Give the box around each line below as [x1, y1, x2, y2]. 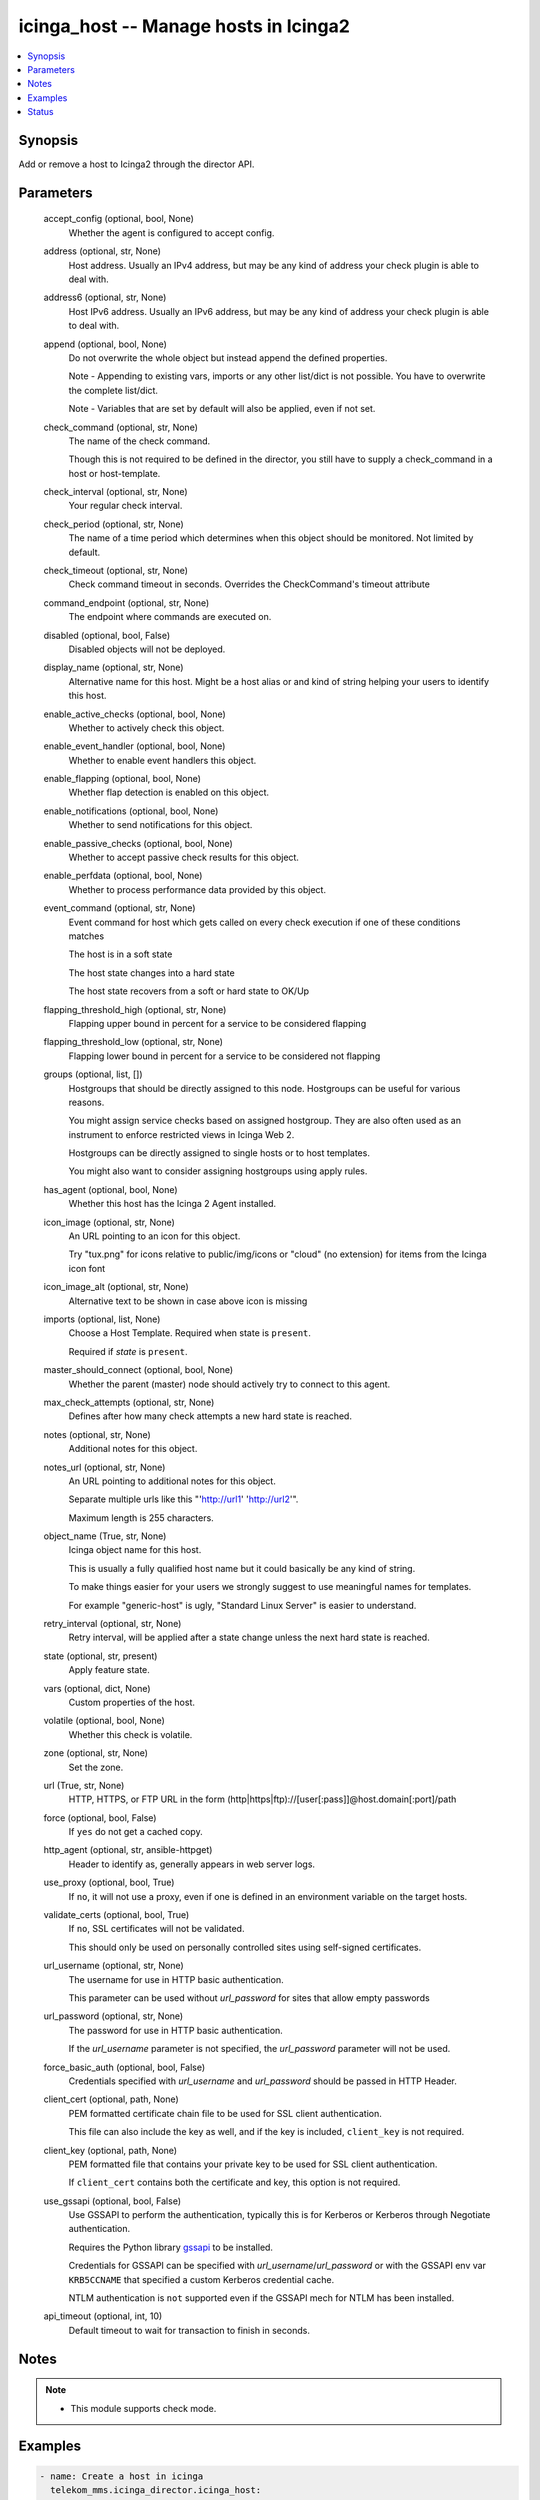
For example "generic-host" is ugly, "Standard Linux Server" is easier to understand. [68, 1599, 417, 1611]
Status [27, 106, 54, 118]
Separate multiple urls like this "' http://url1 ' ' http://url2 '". [68, 1493, 299, 1505]
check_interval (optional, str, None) [43, 486, 189, 498]
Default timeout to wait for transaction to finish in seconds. [68, 2324, 310, 2336]
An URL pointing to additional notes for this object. [68, 1475, 277, 1487]
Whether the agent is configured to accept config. [68, 226, 275, 239]
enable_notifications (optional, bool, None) [43, 805, 219, 817]
